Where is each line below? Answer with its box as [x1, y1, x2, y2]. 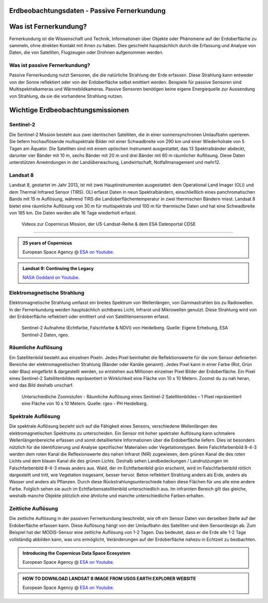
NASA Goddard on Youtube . [22, 275, 80, 280]
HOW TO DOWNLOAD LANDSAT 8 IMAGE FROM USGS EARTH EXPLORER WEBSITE [22, 575, 196, 581]
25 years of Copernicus [22, 240, 72, 246]
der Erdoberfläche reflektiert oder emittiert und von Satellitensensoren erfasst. [9, 313, 170, 319]
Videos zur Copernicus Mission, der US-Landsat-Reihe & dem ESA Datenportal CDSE [21, 221, 196, 227]
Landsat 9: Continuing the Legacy [22, 265, 94, 271]
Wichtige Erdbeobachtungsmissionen [9, 106, 129, 114]
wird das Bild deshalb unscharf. [9, 382, 74, 388]
